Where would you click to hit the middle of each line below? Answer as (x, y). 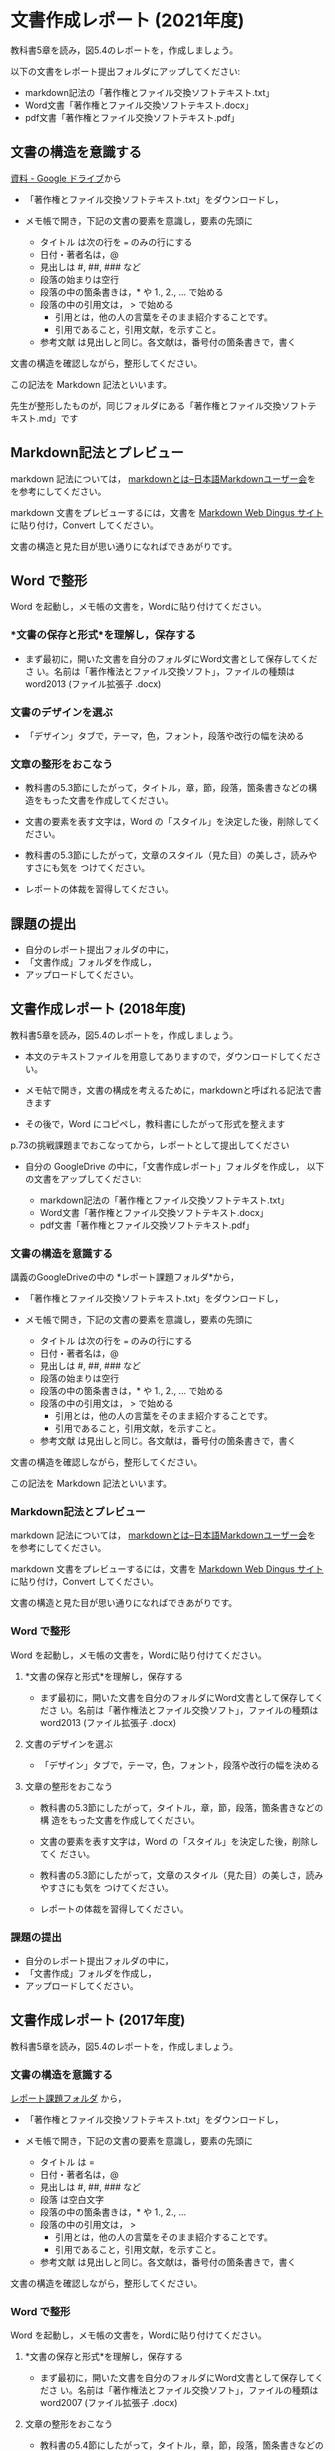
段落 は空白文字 (72, 2200)
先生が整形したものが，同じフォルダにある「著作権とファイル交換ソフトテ (163, 405)
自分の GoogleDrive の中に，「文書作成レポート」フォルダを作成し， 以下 (174, 1166)
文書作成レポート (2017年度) (98, 2020)
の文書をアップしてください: (83, 1178)
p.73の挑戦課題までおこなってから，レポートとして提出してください (150, 1145)
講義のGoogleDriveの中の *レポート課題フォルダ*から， (125, 1277)
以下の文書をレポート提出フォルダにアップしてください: (125, 71)
